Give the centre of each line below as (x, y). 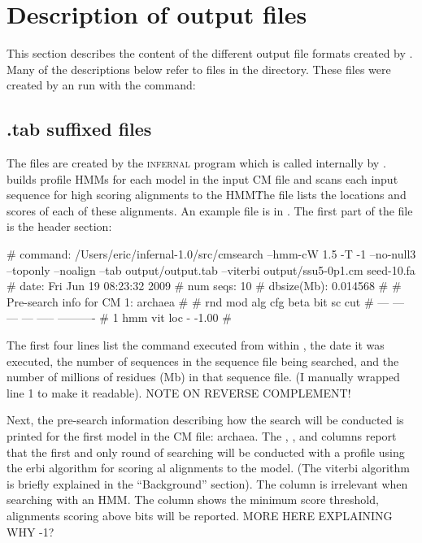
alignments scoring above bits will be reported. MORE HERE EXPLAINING (200, 515)
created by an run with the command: (101, 85)
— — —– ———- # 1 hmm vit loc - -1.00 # (119, 317)
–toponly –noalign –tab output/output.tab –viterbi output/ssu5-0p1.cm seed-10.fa (211, 269)
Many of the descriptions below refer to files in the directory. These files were (199, 69)
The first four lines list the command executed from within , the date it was (196, 345)
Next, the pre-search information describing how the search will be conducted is (205, 420)
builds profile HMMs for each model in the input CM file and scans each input (202, 178)
